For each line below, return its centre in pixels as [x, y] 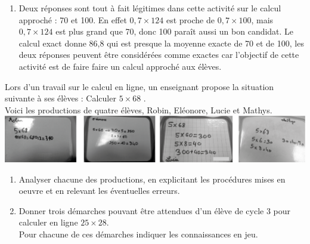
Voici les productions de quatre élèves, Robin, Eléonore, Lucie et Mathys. [139, 109]
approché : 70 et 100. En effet [73, 19]
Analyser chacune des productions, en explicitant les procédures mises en [152, 179]
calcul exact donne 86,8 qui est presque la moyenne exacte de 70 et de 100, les [161, 43]
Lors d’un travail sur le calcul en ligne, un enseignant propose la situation [139, 86]
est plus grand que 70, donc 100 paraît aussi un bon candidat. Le [175, 31]
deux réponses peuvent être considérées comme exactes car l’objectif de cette [159, 55]
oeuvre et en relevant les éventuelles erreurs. [99, 191]
